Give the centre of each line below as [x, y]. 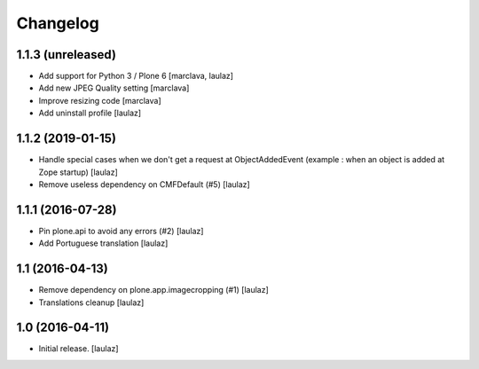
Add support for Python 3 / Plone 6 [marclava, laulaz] [136, 76]
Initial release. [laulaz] [79, 349]
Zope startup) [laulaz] [79, 172]
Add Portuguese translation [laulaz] [103, 243]
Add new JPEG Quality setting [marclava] [114, 88]
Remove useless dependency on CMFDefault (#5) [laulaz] [144, 184]
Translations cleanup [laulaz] [91, 302]
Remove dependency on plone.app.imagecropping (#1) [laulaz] [154, 290]
